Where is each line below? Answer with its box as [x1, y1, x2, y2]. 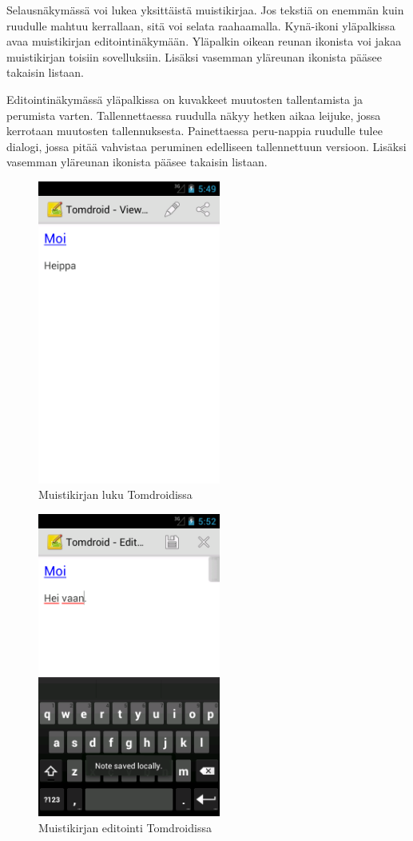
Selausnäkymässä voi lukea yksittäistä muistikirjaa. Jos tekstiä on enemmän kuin [6, 2, 404, 18]
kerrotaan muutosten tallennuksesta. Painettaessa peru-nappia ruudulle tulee [6, 122, 383, 139]
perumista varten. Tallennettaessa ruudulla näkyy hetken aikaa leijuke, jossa [6, 106, 381, 123]
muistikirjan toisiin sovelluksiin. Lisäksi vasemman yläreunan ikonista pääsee [6, 48, 382, 65]
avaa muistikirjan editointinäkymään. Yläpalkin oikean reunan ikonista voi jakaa [6, 33, 402, 50]
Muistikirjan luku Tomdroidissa [38, 486, 193, 503]
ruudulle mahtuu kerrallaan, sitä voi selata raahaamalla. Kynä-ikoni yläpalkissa [6, 17, 395, 34]
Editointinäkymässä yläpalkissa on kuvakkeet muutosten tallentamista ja [6, 90, 363, 107]
